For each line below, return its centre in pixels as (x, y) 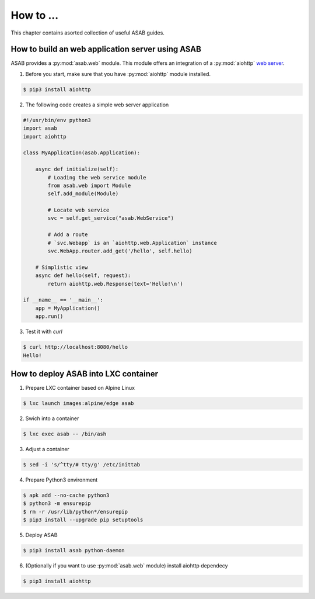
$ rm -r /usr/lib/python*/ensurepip (76, 512)
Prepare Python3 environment (62, 480)
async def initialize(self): (77, 169)
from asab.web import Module (89, 185)
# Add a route (68, 235)
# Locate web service (78, 210)
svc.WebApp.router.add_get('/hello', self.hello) (120, 251)
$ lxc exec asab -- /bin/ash (65, 434)
